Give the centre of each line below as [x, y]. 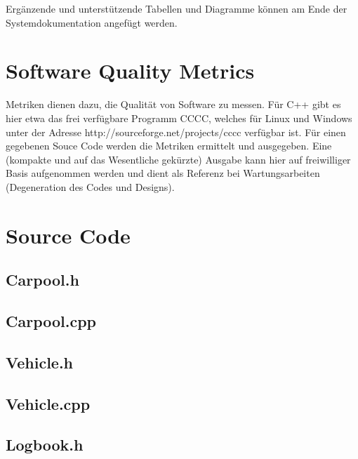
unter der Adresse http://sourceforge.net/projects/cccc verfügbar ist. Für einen [176, 132]
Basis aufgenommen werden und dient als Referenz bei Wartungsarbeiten [163, 173]
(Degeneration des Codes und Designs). [90, 186]
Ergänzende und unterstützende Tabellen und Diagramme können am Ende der [177, 8]
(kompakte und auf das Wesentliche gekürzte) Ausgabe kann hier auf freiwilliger [178, 159]
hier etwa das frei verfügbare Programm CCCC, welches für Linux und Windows [179, 118]
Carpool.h [42, 280]
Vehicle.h [40, 362]
